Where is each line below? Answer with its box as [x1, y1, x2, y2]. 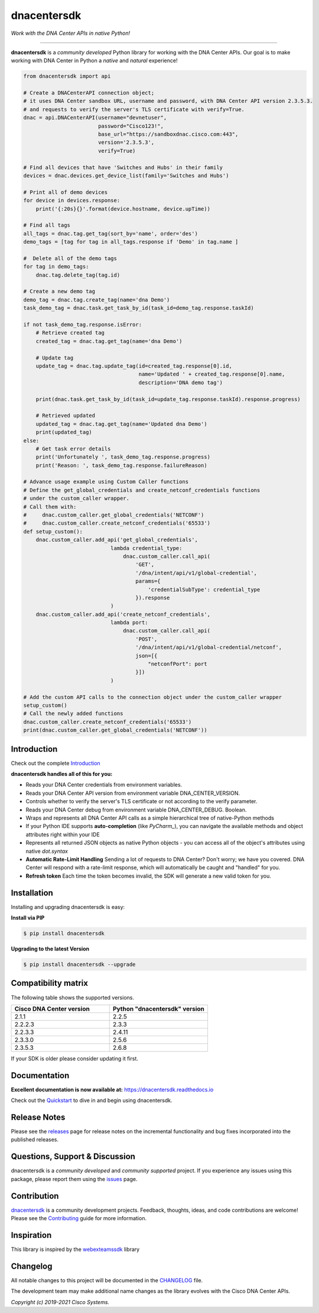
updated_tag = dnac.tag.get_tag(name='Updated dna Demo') [35, 421, 207, 427]
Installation [11, 888, 53, 898]
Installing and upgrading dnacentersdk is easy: [11, 903, 125, 910]
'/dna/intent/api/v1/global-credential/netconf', [135, 644, 282, 651]
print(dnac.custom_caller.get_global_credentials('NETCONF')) [23, 727, 207, 733]
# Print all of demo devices [23, 189, 108, 195]
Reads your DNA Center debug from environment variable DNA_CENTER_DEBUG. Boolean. [25, 806, 247, 813]
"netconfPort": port [148, 661, 207, 668]
